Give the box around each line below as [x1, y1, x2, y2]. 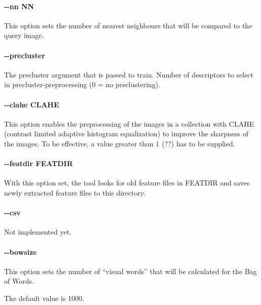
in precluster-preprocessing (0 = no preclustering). [4, 79, 161, 90]
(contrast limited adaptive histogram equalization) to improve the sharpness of [4, 128, 248, 139]
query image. [4, 30, 44, 41]
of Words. [4, 276, 34, 286]
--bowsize [4, 246, 37, 257]
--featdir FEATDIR [4, 158, 73, 169]
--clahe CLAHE [4, 99, 59, 109]
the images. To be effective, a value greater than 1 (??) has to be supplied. [4, 138, 235, 148]
